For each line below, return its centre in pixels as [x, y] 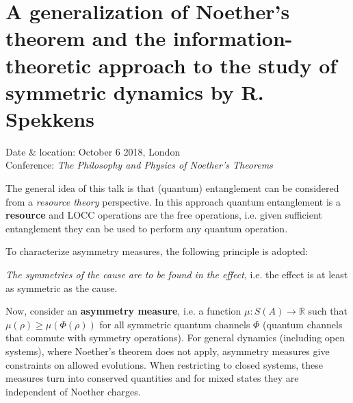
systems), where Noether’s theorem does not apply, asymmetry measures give [168, 351]
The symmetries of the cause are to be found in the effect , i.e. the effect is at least [177, 274]
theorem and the [86, 38]
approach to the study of [218, 65]
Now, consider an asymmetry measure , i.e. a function [123, 311]
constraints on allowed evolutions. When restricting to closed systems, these [164, 364]
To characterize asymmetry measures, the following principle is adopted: [157, 251]
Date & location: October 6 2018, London [93, 151]
